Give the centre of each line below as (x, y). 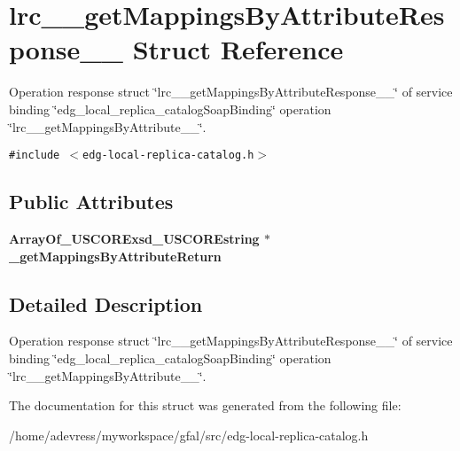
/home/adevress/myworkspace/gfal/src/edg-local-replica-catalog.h (189, 435)
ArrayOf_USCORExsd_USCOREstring (134, 238)
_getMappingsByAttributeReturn (115, 256)
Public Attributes (91, 202)
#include (35, 156)
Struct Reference (238, 49)
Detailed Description (106, 303)
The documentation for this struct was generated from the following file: (205, 405)
